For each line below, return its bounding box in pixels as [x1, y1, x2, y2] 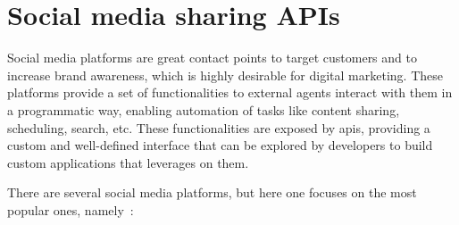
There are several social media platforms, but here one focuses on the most [7, 183, 417, 202]
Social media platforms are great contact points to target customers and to [7, 48, 417, 67]
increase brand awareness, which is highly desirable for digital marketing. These [7, 65, 443, 84]
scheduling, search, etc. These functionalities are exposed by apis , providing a [7, 118, 430, 137]
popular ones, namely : [7, 200, 134, 219]
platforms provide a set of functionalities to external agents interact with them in [7, 83, 453, 102]
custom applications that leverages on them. [7, 153, 249, 171]
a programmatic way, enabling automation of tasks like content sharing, [7, 100, 400, 119]
